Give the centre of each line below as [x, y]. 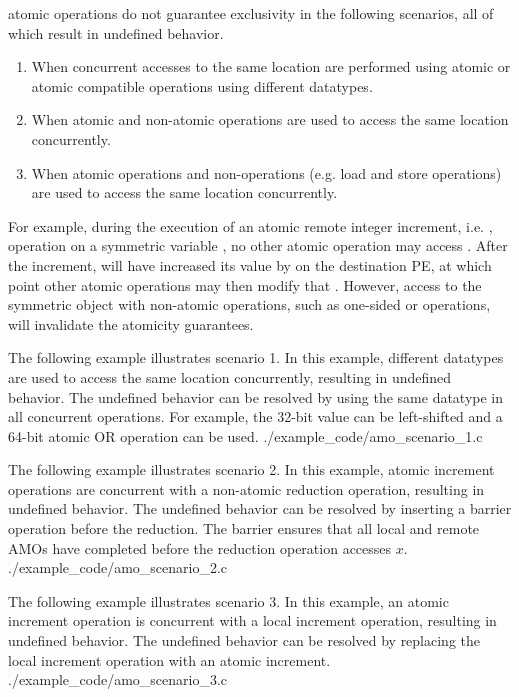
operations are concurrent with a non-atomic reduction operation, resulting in [246, 488]
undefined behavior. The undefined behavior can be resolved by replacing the [244, 640]
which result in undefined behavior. [116, 32]
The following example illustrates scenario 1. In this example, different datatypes [256, 357]
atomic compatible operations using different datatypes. [202, 85]
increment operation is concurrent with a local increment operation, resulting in [252, 620]
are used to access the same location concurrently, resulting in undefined [230, 376]
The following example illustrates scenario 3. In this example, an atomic [228, 600]
